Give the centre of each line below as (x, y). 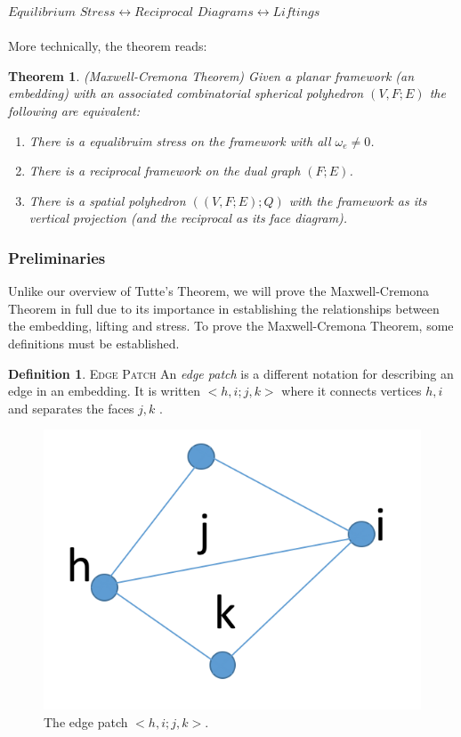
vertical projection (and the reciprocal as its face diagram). (188, 218)
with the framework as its (358, 200)
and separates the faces (71, 408)
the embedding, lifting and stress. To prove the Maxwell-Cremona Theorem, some (231, 326)
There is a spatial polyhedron (107, 200)
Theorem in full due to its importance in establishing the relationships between (224, 308)
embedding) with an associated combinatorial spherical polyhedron (186, 93)
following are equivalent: (74, 110)
